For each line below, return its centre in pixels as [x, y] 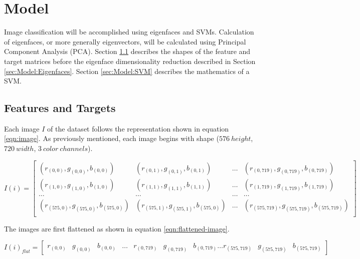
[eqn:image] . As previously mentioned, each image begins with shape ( [112, 138]
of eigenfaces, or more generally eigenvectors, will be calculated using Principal [125, 41]
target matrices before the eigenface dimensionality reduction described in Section [130, 61]
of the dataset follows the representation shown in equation [138, 128]
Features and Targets [60, 108]
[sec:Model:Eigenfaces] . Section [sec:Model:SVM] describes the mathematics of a [127, 71]
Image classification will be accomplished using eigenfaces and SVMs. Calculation [129, 32]
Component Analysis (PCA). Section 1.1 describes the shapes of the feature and [127, 51]
